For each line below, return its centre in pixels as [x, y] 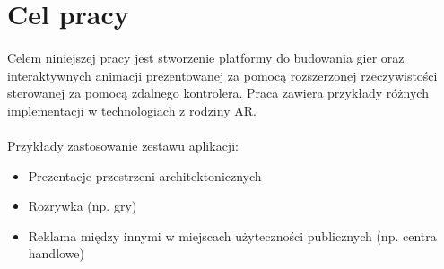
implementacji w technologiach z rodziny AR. [132, 110]
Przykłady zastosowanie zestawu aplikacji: [123, 145]
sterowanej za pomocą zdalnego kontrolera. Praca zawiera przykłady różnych [218, 93]
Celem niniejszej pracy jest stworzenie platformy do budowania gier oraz [206, 57]
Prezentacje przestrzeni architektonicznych [145, 175]
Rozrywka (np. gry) [83, 206]
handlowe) [57, 253]
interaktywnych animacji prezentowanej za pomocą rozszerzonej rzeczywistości [222, 75]
